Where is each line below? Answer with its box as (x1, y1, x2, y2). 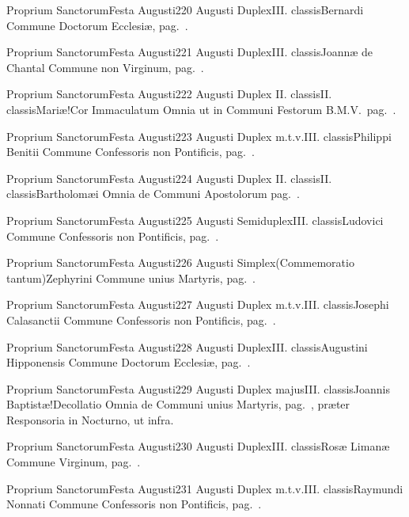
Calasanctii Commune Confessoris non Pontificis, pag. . (6, 311, 276, 328)
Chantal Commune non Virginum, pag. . (6, 59, 204, 75)
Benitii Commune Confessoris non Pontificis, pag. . (6, 143, 255, 160)
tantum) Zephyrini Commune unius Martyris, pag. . (6, 269, 256, 286)
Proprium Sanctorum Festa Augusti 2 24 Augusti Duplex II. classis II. (6, 169, 332, 186)
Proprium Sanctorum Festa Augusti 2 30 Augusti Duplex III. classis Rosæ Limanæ (6, 438, 390, 454)
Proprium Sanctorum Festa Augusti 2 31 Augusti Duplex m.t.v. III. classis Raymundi (6, 480, 403, 496)
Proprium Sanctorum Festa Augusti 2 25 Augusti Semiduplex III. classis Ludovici (6, 211, 384, 228)
